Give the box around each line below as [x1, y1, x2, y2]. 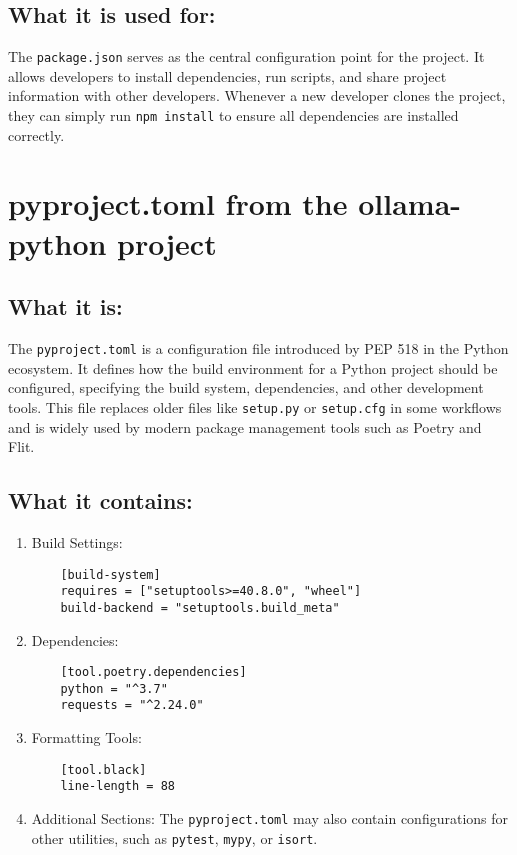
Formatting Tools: [31, 727, 142, 748]
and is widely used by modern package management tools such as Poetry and [8, 416, 482, 437]
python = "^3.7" [60, 681, 168, 696]
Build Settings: [31, 531, 123, 552]
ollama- [358, 183, 462, 224]
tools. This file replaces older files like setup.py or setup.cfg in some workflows [8, 396, 502, 417]
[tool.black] [60, 762, 147, 777]
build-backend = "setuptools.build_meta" [60, 600, 340, 615]
